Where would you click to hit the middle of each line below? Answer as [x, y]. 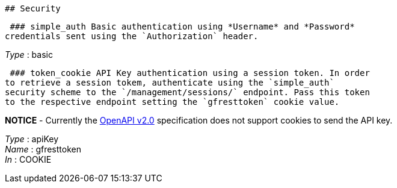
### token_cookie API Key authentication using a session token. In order [190, 73]
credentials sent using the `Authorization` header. [132, 36]
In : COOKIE [28, 159]
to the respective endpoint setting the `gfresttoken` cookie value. [172, 102]
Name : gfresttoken [43, 149]
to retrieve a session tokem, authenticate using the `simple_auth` [170, 83]
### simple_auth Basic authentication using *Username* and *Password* [182, 27]
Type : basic [29, 55]
